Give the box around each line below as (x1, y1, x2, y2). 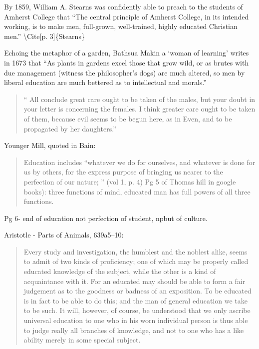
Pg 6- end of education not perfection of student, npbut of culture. (4, 212, 208, 223)
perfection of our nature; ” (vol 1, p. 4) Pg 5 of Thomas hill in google (23, 176, 236, 186)
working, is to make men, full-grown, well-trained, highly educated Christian (4, 21, 238, 31)
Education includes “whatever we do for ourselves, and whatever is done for (23, 156, 256, 167)
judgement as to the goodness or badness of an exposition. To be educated (23, 285, 252, 296)
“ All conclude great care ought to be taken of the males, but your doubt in (23, 93, 256, 104)
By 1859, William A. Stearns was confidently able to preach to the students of (4, 1, 243, 11)
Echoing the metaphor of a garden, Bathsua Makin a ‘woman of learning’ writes (4, 47, 249, 58)
